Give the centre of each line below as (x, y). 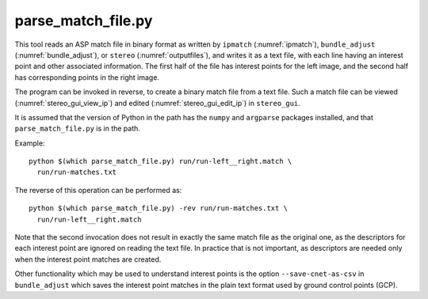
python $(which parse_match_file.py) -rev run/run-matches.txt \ (159, 208)
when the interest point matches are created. (88, 259)
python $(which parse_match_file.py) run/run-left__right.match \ (160, 161)
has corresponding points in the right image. (87, 77)
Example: (30, 143)
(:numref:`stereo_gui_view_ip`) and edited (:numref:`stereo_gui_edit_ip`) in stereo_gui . (157, 103)
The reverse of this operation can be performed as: (98, 190)
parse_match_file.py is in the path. (77, 129)
